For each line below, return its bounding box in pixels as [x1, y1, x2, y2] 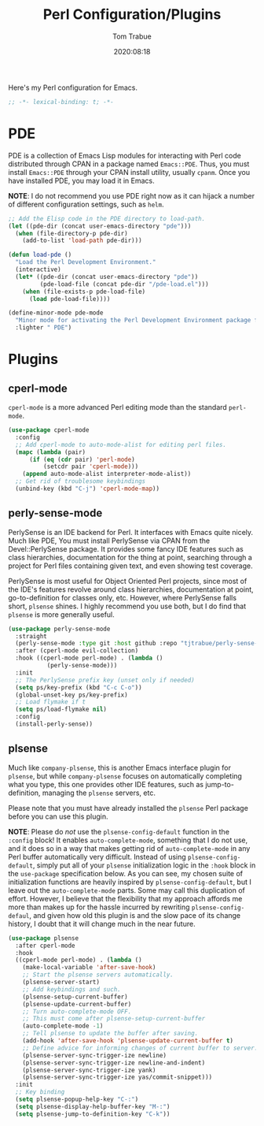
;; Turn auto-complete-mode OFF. [22, 1007, 132, 1016]
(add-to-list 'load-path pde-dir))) [22, 236, 143, 245]
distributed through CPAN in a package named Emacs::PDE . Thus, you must [8, 159, 250, 169]
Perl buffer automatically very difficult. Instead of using [8, 852, 186, 861]
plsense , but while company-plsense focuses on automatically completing [8, 771, 242, 781]
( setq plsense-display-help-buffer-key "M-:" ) [15, 1102, 170, 1110]
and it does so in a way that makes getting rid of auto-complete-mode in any [8, 843, 251, 853]
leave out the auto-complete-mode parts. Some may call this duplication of [8, 885, 245, 895]
